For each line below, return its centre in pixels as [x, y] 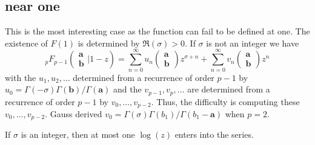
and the [127, 89]
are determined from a [229, 89]
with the [21, 77]
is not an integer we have [253, 43]
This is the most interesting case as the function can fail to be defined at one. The [157, 31]
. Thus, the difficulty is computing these [225, 101]
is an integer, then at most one [78, 134]
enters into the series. [214, 134]
